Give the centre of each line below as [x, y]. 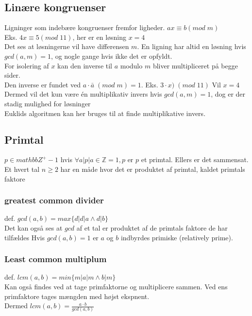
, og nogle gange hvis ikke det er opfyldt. [112, 56]
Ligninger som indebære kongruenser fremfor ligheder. [85, 27]
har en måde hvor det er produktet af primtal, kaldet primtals [153, 169]
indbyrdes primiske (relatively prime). [177, 237]
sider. [12, 75]
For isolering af [27, 65]
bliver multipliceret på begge [195, 65]
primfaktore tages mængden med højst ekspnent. [77, 296]
